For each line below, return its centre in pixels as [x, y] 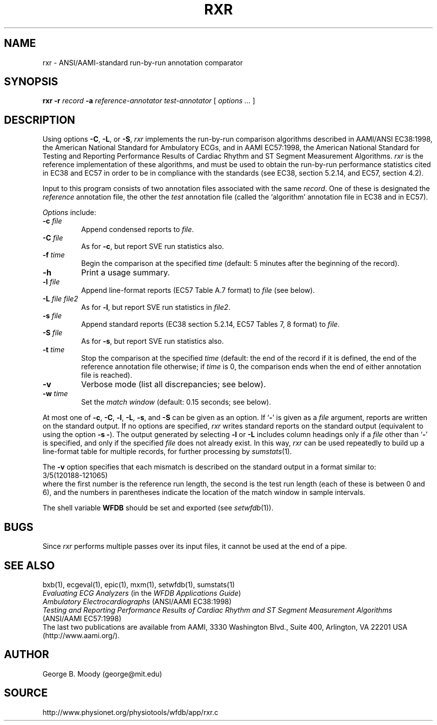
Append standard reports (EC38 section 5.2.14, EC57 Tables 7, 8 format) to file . [210, 324]
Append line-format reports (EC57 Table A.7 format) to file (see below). [198, 290]
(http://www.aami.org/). [81, 635]
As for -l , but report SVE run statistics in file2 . [156, 307]
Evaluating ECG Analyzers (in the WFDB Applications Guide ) [142, 593]
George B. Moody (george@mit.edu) [102, 674]
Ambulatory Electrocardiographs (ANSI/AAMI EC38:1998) [137, 601]
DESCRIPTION [40, 120]
